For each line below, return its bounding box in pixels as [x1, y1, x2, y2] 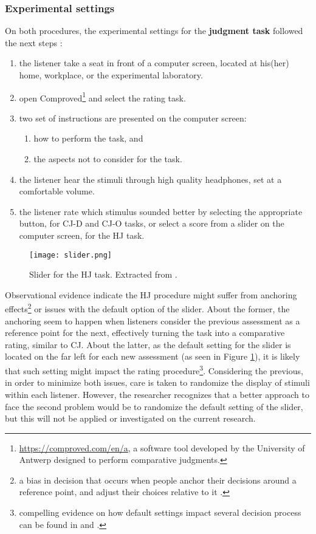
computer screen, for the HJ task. [19, 229, 145, 241]
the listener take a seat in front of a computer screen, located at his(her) [19, 56, 289, 69]
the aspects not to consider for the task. [33, 152, 182, 165]
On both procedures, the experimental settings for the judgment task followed [5, 24, 303, 37]
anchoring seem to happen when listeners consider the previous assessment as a [5, 314, 300, 327]
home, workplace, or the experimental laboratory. [19, 69, 203, 81]
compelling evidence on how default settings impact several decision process [19, 506, 301, 519]
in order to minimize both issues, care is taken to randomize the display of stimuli [5, 376, 310, 389]
